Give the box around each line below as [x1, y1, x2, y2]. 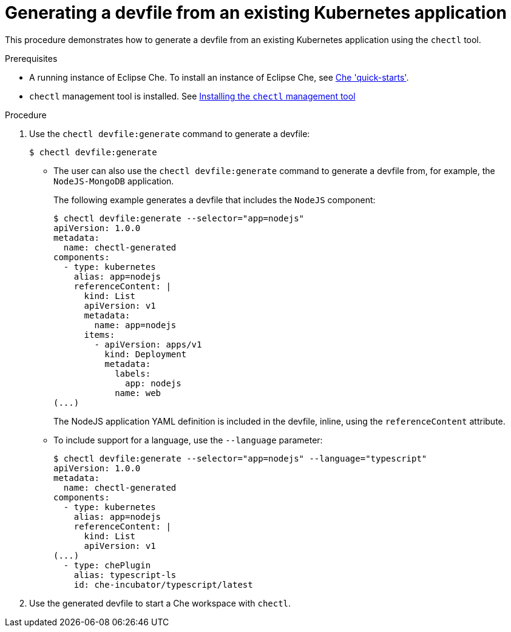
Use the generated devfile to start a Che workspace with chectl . [29, 597, 291, 608]
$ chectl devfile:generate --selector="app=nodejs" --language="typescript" [53, 453, 427, 463]
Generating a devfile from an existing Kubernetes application [5, 2, 507, 23]
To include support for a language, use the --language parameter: [53, 434, 323, 445]
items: [84, 329, 115, 340]
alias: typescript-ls [73, 570, 177, 580]
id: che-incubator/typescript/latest [73, 579, 253, 590]
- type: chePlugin [63, 560, 151, 570]
